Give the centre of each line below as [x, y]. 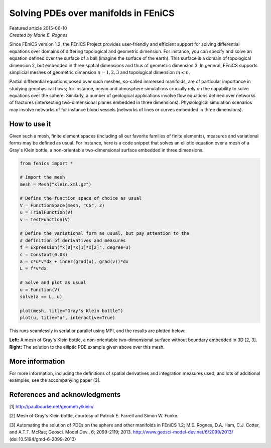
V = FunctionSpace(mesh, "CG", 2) [62, 205]
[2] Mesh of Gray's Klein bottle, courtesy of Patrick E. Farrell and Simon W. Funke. [94, 416]
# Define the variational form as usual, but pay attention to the [105, 234]
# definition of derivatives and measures [73, 240]
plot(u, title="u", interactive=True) [67, 318]
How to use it [30, 124]
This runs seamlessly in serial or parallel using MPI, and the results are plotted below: [97, 331]
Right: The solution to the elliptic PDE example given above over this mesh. [87, 347]
